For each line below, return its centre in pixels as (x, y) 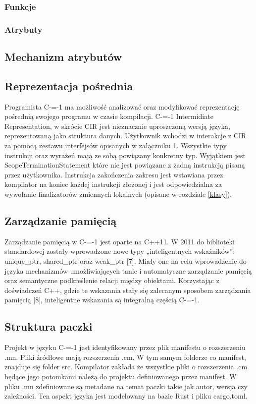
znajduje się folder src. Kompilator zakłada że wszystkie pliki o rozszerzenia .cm (126, 367)
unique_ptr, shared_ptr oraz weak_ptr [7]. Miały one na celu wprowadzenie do (126, 261)
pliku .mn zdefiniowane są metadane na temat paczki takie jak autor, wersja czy (126, 386)
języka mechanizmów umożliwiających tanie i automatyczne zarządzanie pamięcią (128, 270)
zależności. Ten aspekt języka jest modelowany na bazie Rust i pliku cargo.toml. (126, 396)
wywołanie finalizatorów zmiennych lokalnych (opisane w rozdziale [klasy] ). (118, 194)
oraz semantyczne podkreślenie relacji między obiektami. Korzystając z (112, 280)
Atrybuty (24, 29)
